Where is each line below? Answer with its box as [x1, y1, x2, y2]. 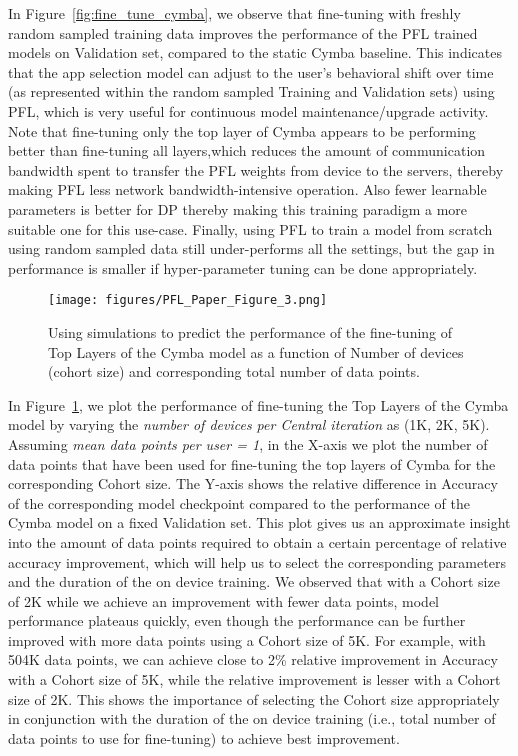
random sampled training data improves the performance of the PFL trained [8, 22, 478, 43]
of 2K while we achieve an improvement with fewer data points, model [8, 590, 440, 611]
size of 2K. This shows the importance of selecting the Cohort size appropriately [8, 688, 500, 709]
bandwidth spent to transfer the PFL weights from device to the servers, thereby [8, 159, 504, 180]
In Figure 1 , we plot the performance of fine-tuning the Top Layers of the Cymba [8, 394, 509, 415]
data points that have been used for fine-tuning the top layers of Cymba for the [8, 453, 496, 474]
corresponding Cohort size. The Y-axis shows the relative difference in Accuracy [8, 473, 498, 494]
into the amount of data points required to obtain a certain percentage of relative [8, 531, 507, 552]
